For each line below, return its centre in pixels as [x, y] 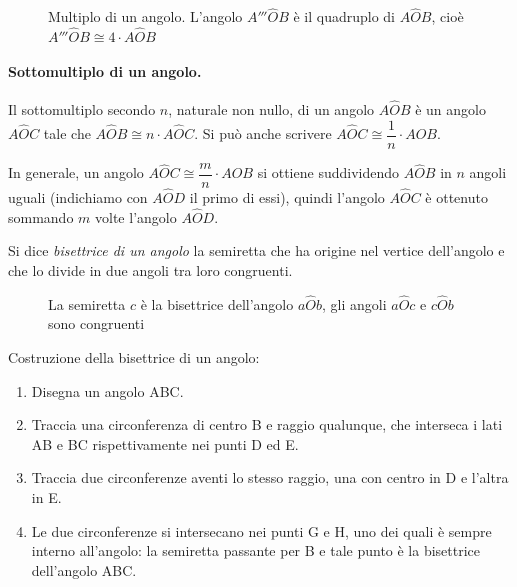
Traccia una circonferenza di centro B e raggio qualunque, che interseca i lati [267, 424]
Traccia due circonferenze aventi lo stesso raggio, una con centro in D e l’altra [270, 477]
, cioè [447, 16]
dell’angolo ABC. [84, 569]
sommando [41, 216]
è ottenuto [456, 196]
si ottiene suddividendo [328, 172]
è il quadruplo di [344, 16]
